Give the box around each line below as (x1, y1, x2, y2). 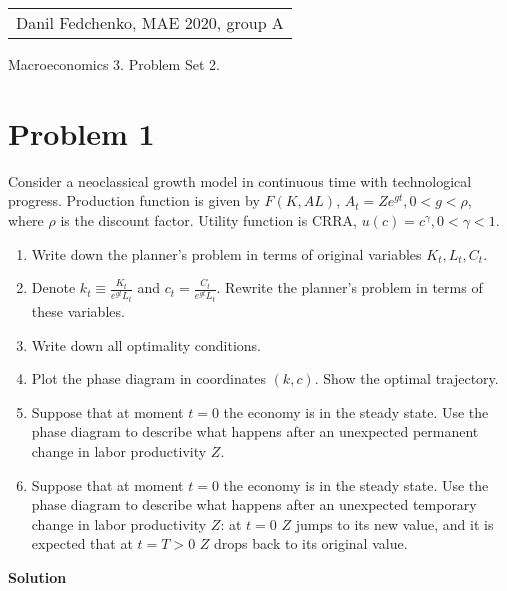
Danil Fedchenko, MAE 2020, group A (16, 11, 284, 34)
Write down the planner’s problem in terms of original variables (31, 243, 422, 264)
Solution (8, 567, 67, 588)
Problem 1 (8, 112, 155, 153)
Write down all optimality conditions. (31, 334, 262, 355)
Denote (31, 277, 76, 298)
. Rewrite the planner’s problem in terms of (216, 277, 483, 298)
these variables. (31, 301, 125, 322)
